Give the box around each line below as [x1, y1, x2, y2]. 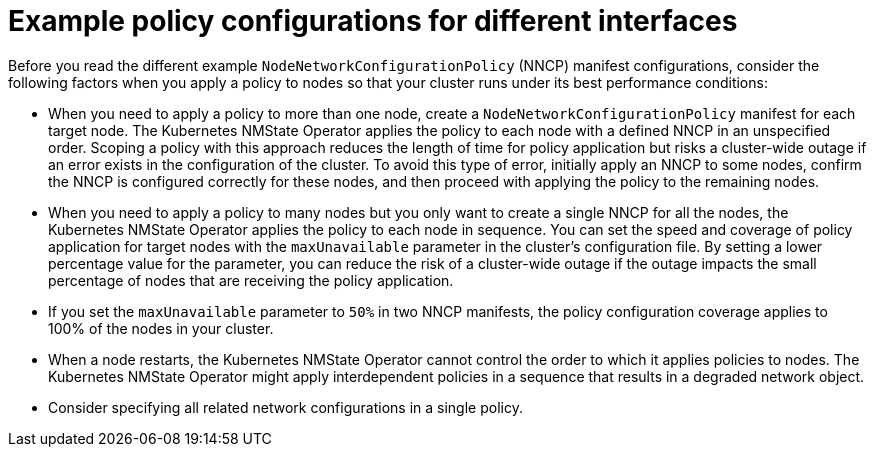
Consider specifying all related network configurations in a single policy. [48, 398, 523, 416]
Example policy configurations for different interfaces [8, 4, 738, 38]
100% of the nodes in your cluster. [48, 319, 274, 337]
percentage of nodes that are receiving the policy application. [48, 271, 454, 289]
